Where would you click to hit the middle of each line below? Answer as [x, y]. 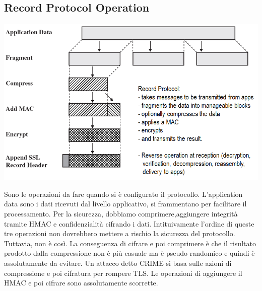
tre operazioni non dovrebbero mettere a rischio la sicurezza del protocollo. [120, 233]
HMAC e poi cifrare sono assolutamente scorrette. [81, 283]
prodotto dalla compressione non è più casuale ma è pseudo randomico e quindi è [129, 253]
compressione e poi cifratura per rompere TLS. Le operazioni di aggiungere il [123, 273]
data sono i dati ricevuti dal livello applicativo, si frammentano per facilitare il [125, 204]
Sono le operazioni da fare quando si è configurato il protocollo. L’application [123, 194]
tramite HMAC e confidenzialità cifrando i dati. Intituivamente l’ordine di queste [129, 223]
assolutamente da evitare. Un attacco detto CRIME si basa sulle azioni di [118, 263]
